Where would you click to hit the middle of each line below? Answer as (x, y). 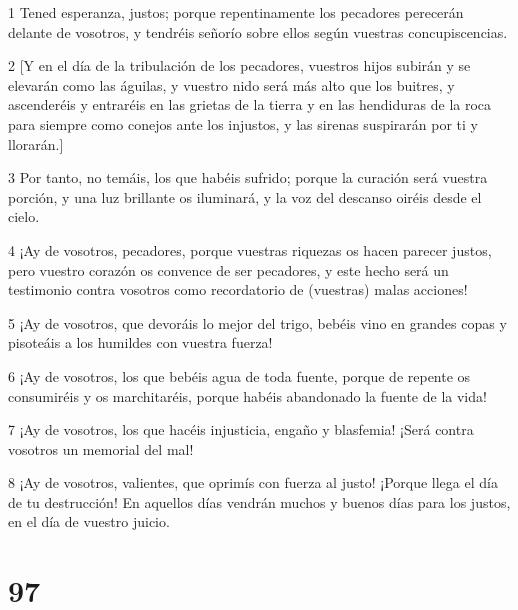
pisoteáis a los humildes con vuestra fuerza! (140, 342)
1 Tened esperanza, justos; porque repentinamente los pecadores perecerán (236, 12)
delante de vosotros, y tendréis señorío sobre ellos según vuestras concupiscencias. (258, 31)
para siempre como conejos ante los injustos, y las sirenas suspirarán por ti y (243, 123)
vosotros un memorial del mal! (101, 448)
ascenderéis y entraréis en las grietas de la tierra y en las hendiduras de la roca (250, 104)
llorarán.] (36, 143)
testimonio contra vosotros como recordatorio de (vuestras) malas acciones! (238, 289)
